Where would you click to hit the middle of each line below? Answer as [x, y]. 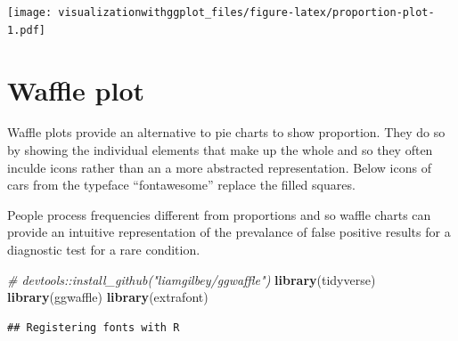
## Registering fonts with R [94, 327]
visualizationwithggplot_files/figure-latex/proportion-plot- [246, 12]
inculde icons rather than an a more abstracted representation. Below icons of [219, 167]
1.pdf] [26, 30]
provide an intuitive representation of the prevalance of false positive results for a [229, 232]
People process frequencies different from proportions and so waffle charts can [219, 214]
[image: [30, 12]
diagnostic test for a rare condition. [104, 249]
